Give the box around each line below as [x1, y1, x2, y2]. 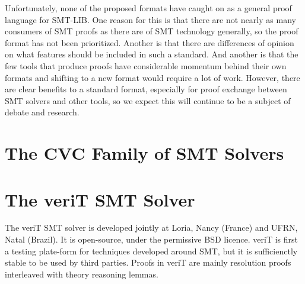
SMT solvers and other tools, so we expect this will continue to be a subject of [5, 94, 291, 106]
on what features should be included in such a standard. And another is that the [5, 48, 298, 60]
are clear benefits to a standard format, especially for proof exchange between [5, 83, 287, 95]
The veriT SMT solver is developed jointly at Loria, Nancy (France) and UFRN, [5, 221, 298, 234]
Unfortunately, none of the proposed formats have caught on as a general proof [5, 2, 292, 14]
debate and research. [5, 106, 80, 118]
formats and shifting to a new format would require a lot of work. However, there [5, 71, 300, 83]
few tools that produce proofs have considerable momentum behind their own [5, 59, 287, 72]
